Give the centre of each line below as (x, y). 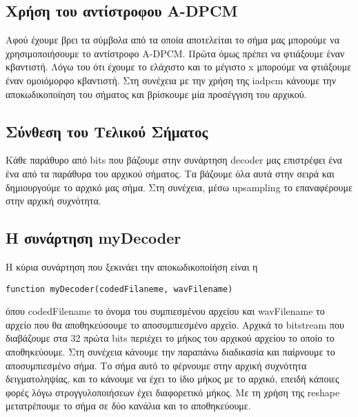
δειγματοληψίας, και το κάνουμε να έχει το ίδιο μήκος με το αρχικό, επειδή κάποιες (172, 379)
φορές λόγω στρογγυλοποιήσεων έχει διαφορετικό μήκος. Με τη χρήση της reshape (173, 392)
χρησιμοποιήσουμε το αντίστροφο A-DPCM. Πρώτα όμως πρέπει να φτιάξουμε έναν (175, 53)
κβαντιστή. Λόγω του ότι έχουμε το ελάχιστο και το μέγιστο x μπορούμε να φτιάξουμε (179, 67)
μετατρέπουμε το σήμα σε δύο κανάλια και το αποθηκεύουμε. (128, 406)
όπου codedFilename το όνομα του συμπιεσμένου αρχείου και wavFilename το (165, 311)
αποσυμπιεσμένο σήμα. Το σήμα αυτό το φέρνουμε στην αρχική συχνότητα (156, 365)
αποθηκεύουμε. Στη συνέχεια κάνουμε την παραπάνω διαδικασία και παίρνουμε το (170, 351)
